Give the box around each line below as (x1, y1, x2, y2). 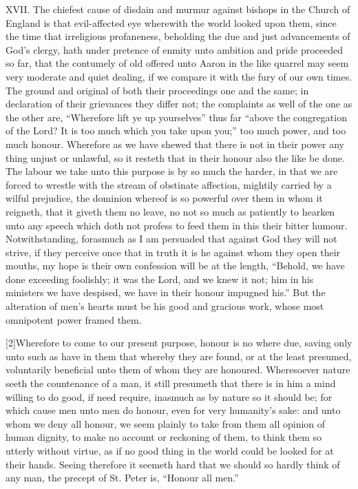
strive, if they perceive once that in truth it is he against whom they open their (6, 244, 341, 259)
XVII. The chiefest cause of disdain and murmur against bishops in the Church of (6, 2, 350, 16)
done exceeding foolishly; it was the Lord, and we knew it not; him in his (6, 271, 314, 286)
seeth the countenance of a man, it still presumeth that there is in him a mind (6, 376, 336, 391)
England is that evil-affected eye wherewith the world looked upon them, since (6, 15, 337, 30)
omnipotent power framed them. (6, 312, 142, 326)
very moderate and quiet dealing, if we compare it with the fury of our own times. (6, 69, 352, 83)
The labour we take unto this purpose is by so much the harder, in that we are (6, 164, 338, 178)
